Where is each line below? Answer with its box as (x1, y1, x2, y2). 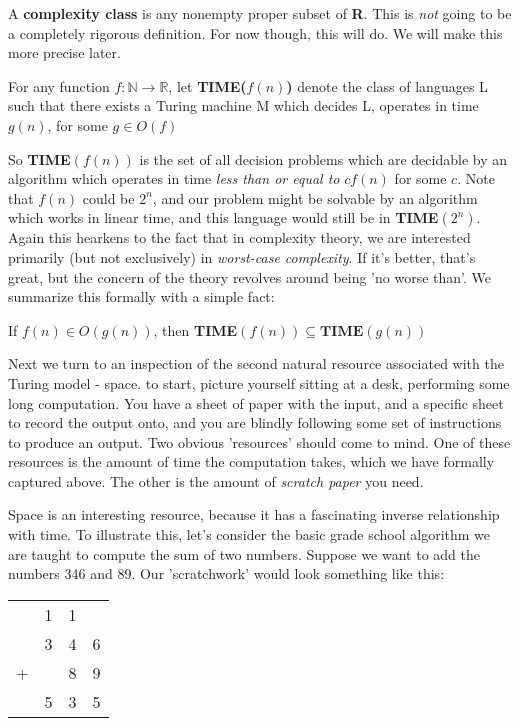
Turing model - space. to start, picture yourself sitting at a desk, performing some (8, 372, 510, 393)
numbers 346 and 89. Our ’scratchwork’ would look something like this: (8, 563, 445, 584)
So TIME (8, 148, 71, 169)
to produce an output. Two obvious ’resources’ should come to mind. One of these (8, 431, 511, 452)
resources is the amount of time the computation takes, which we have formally (8, 451, 495, 472)
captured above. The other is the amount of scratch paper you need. (8, 470, 424, 491)
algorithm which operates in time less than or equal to (8, 168, 340, 189)
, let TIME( (168, 75, 247, 96)
